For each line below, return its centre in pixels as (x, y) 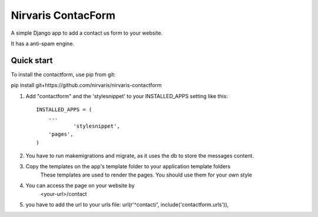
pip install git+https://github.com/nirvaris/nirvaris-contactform (86, 85)
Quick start (32, 60)
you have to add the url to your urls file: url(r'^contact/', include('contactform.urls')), (127, 204)
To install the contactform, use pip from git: (63, 74)
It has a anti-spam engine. (43, 44)
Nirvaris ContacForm (63, 15)
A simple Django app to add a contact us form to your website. (87, 33)
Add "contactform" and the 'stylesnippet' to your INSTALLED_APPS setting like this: (127, 96)
